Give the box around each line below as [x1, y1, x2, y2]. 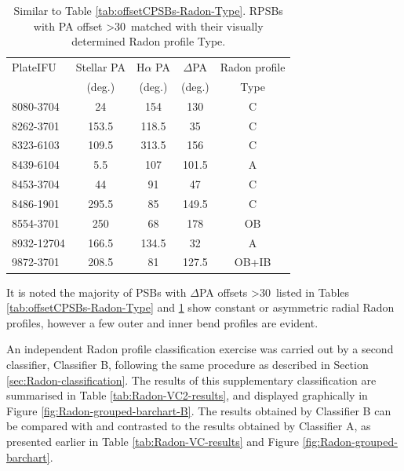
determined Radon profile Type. [71, 33, 226, 49]
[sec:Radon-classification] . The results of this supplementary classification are [6, 371, 377, 388]
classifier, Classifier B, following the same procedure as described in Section [6, 356, 369, 372]
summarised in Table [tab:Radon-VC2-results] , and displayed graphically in [6, 387, 368, 403]
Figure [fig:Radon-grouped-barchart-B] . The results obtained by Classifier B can [6, 402, 391, 418]
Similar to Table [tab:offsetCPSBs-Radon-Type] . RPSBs [13, 2, 283, 18]
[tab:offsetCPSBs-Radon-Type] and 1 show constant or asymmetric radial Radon [6, 299, 395, 316]
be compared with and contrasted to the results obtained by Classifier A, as [6, 418, 371, 434]
